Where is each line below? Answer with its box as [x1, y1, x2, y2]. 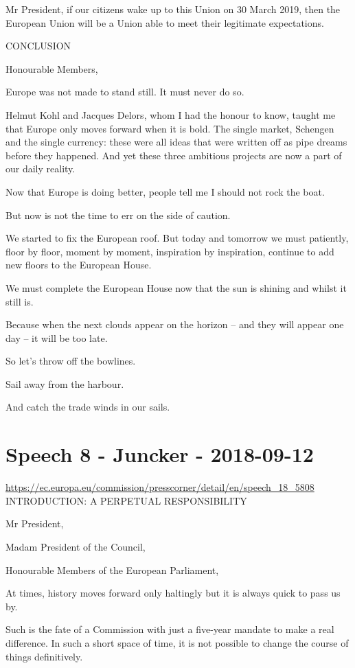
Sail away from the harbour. [5, 376, 124, 391]
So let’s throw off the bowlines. [5, 354, 136, 368]
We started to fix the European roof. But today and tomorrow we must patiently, [5, 231, 349, 245]
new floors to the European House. [5, 257, 152, 272]
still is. [5, 294, 34, 308]
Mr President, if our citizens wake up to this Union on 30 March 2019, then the [5, 2, 341, 16]
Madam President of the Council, [5, 539, 146, 553]
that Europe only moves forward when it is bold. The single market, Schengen [5, 121, 334, 135]
